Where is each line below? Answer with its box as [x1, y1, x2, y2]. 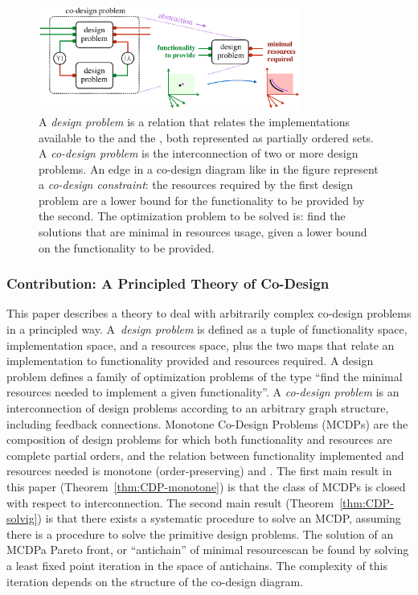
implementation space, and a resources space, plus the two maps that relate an [6, 336, 395, 353]
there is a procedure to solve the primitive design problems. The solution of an [6, 525, 394, 542]
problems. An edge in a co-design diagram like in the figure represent [39, 160, 379, 177]
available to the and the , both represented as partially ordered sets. [39, 129, 375, 146]
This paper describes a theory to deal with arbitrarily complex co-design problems [6, 305, 412, 322]
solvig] [6, 510, 38, 527]
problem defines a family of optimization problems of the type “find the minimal [6, 367, 403, 384]
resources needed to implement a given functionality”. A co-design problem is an [6, 384, 400, 400]
